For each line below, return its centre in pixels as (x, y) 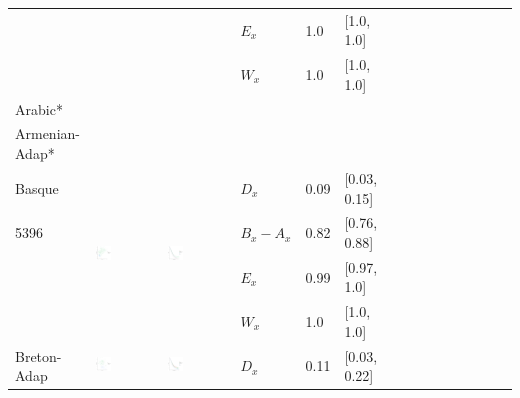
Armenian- (47, 133)
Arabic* (39, 108)
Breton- (38, 355)
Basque (37, 187)
